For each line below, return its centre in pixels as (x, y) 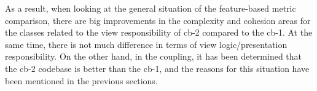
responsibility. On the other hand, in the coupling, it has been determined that (154, 56)
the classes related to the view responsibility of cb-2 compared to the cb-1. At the (159, 32)
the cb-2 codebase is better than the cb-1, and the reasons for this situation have (157, 68)
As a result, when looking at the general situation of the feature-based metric (151, 8)
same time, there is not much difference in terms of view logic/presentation (146, 44)
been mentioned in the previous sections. (81, 80)
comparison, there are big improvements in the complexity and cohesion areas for (158, 20)
